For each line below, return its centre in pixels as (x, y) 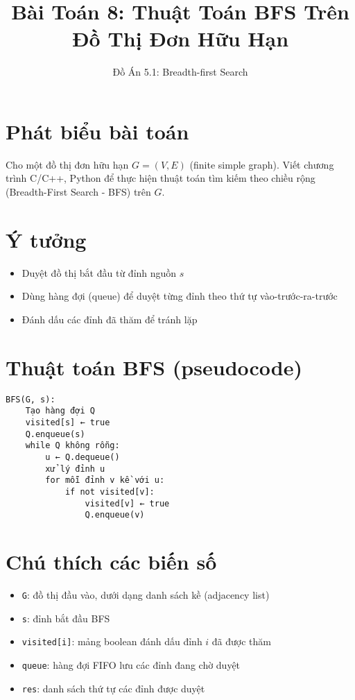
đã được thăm (242, 641)
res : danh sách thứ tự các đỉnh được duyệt (113, 688)
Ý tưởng (46, 239)
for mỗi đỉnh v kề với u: (105, 480)
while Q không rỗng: (72, 446)
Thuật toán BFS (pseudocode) (154, 367)
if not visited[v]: (110, 492)
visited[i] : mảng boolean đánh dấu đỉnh (112, 641)
